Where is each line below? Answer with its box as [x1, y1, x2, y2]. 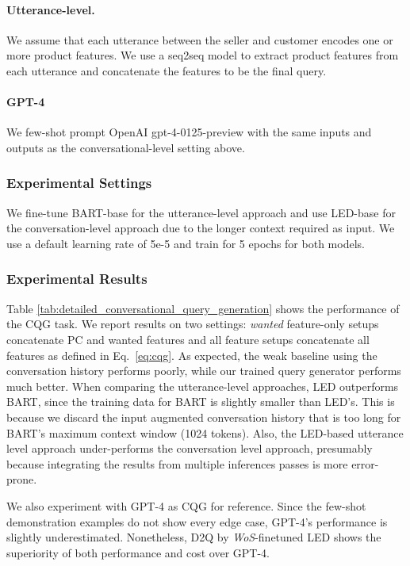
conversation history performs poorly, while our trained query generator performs [6, 362, 401, 379]
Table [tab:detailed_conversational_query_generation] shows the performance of [6, 300, 400, 316]
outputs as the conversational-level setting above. [6, 139, 245, 155]
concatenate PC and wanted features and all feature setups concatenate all [6, 331, 370, 347]
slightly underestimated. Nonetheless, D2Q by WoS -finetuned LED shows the [6, 529, 381, 545]
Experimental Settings [6, 173, 152, 193]
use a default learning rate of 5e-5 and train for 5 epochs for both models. [6, 235, 365, 251]
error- [351, 455, 379, 472]
